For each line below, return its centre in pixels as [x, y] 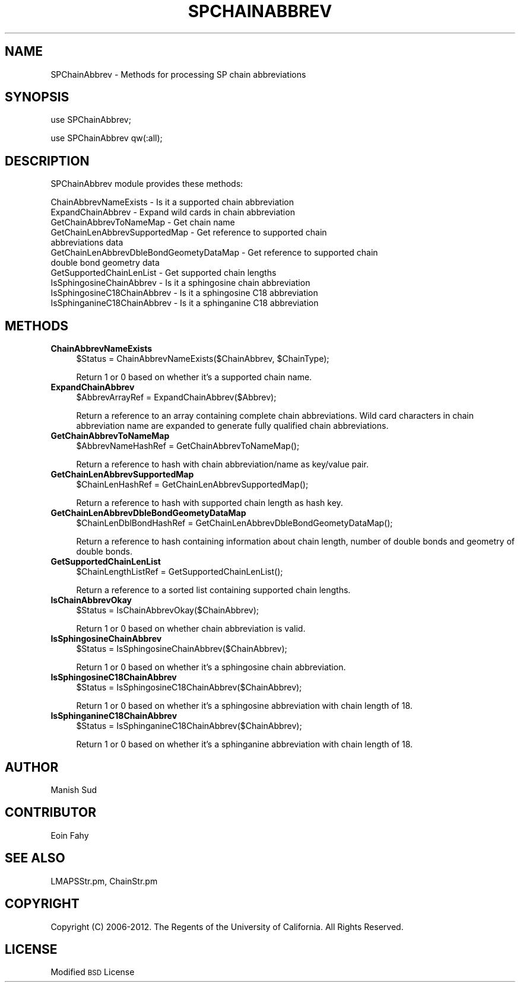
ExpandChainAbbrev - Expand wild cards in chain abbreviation [173, 212]
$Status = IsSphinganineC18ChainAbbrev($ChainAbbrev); [189, 726]
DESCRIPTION [47, 161]
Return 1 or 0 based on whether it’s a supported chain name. [194, 377]
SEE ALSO [35, 858]
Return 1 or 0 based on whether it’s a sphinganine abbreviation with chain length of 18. [245, 744]
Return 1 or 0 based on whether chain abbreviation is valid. [191, 629]
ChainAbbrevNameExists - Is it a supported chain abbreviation [172, 202]
